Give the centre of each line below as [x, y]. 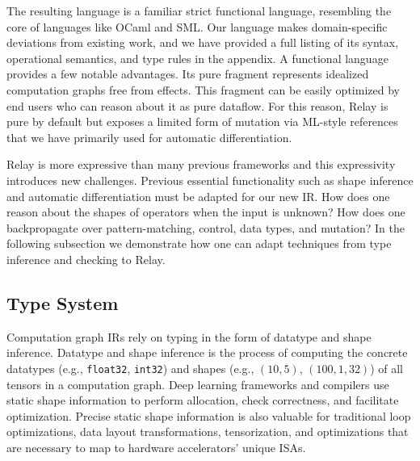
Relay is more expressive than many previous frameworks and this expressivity [201, 164]
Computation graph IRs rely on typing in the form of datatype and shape [189, 336]
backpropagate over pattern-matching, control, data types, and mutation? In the [206, 227]
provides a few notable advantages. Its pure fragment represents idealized [188, 74]
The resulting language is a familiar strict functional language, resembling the [199, 10]
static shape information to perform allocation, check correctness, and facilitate [203, 400]
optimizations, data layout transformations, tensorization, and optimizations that [208, 432]
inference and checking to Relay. [86, 259]
